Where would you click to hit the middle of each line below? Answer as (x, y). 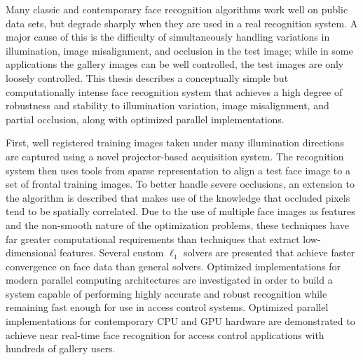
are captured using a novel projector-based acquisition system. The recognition (175, 156)
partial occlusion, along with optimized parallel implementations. (145, 119)
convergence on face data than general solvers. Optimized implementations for (173, 266)
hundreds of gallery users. (61, 348)
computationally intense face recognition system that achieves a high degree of (174, 91)
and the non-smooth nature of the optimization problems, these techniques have (177, 224)
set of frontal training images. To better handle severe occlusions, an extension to (180, 184)
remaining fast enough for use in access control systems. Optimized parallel (167, 307)
